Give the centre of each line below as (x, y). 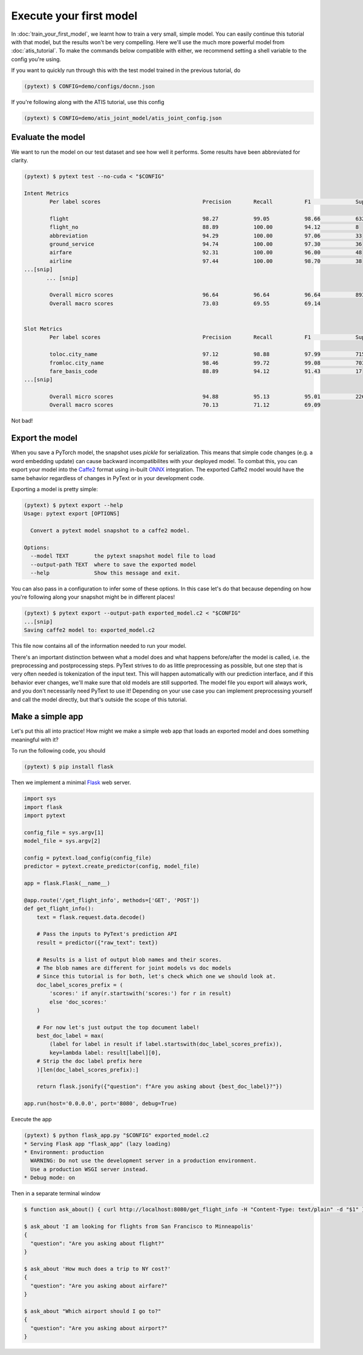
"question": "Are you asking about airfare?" (99, 1286)
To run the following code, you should (58, 751)
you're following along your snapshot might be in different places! (93, 597)
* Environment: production (64, 1152)
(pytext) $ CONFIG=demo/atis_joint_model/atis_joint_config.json (123, 118)
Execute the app (31, 1119)
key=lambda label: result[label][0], (105, 1053)
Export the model (44, 438)
